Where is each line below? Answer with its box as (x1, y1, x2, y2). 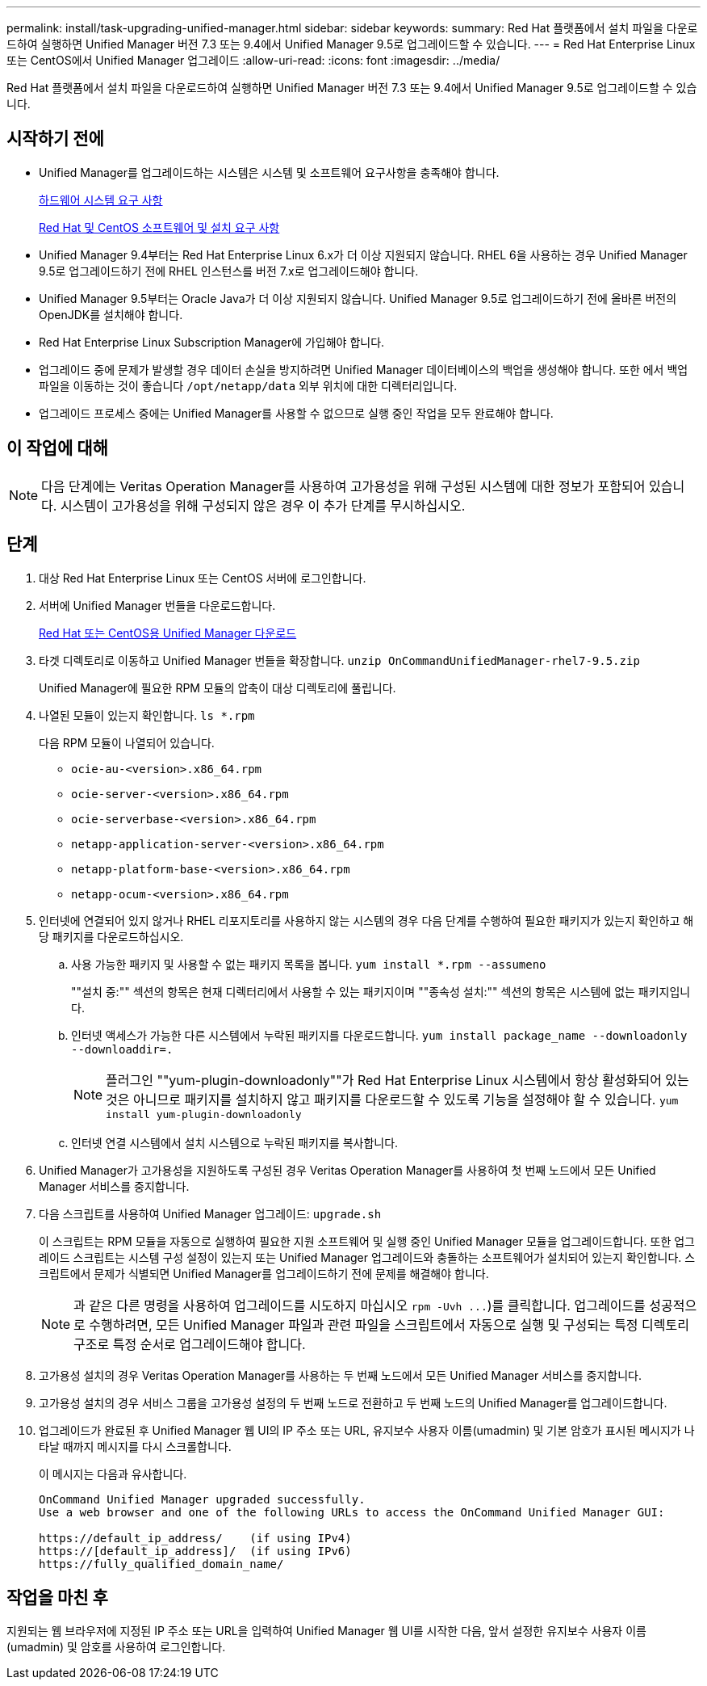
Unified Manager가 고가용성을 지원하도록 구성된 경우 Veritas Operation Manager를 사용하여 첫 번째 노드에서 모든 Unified (39, 1163, 656, 1177)
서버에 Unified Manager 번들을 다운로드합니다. (39, 598, 276, 612)
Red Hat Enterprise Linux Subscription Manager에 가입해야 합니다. (39, 334, 385, 349)
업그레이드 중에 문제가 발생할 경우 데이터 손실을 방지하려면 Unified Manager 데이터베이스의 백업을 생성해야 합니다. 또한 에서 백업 (39, 362, 688, 376)
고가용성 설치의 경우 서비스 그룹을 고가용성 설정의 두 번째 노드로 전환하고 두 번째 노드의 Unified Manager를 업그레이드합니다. (39, 1395, 667, 1410)
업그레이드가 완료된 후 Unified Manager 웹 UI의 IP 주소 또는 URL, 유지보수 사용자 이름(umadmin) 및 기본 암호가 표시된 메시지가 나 (39, 1423, 695, 1437)
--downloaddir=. (71, 1042, 174, 1056)
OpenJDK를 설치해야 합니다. (39, 307, 183, 322)
